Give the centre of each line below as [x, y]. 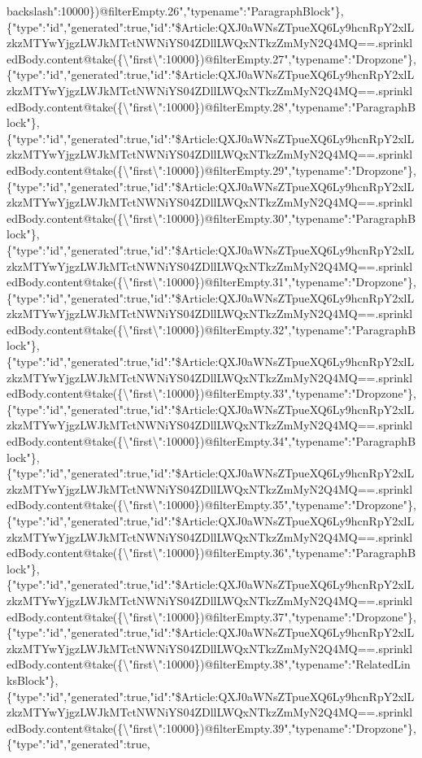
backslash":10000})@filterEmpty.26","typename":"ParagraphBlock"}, [175, 11]
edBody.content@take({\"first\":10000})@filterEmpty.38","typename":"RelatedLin [209, 664]
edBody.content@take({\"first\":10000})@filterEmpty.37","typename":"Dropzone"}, [211, 616]
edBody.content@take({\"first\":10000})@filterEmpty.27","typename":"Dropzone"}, [211, 58]
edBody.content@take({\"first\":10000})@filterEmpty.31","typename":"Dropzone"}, [211, 282]
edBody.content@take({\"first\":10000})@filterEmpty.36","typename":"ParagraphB [211, 553]
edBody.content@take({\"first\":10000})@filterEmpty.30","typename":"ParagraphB [211, 218]
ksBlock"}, [33, 680]
